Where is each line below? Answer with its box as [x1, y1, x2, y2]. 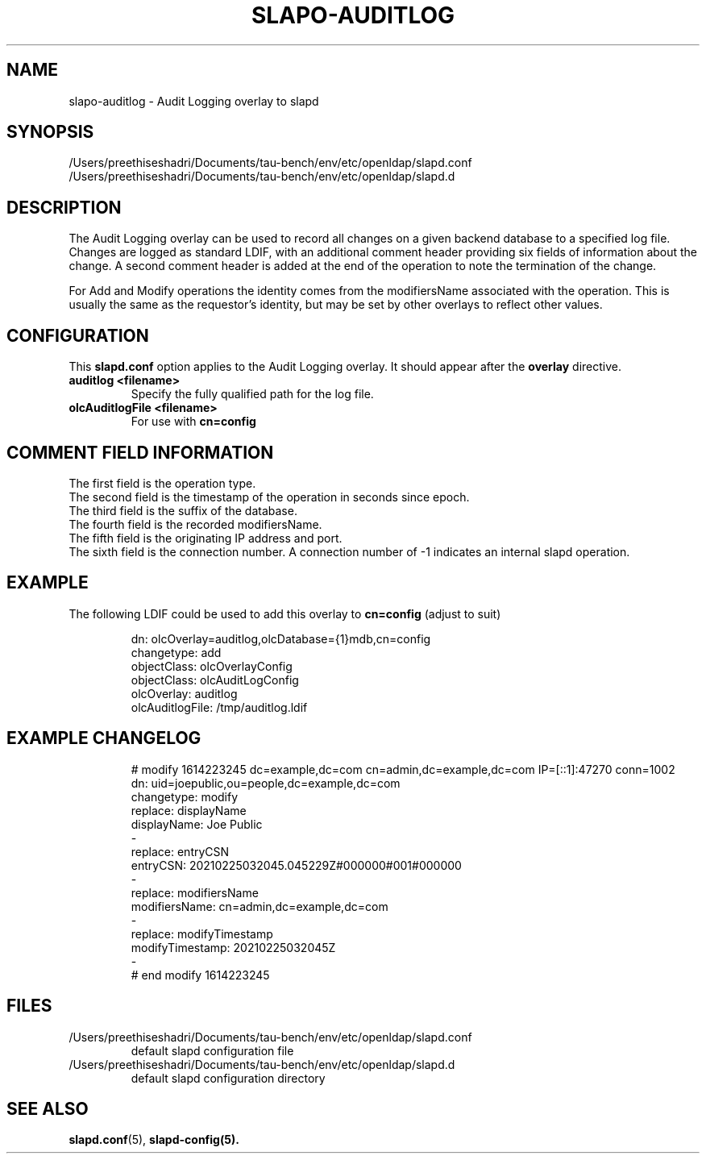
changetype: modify [131, 789, 239, 804]
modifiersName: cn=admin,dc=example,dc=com [131, 899, 388, 913]
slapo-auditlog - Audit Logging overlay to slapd [69, 94, 319, 108]
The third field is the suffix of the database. [69, 503, 297, 518]
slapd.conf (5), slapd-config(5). [69, 1133, 239, 1147]
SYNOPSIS [6, 122, 94, 143]
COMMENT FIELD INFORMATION [6, 442, 274, 463]
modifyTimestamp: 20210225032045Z [131, 940, 336, 954]
